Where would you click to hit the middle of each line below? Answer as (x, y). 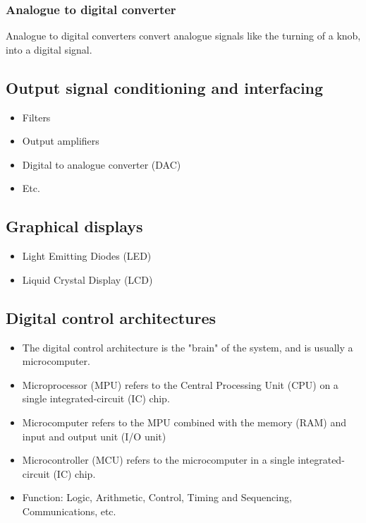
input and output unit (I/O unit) (94, 436)
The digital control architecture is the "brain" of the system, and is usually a (188, 347)
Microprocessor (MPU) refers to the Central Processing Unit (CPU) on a (180, 384)
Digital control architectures (111, 317)
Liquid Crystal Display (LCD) (87, 279)
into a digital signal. (49, 49)
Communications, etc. (69, 511)
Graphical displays (74, 226)
